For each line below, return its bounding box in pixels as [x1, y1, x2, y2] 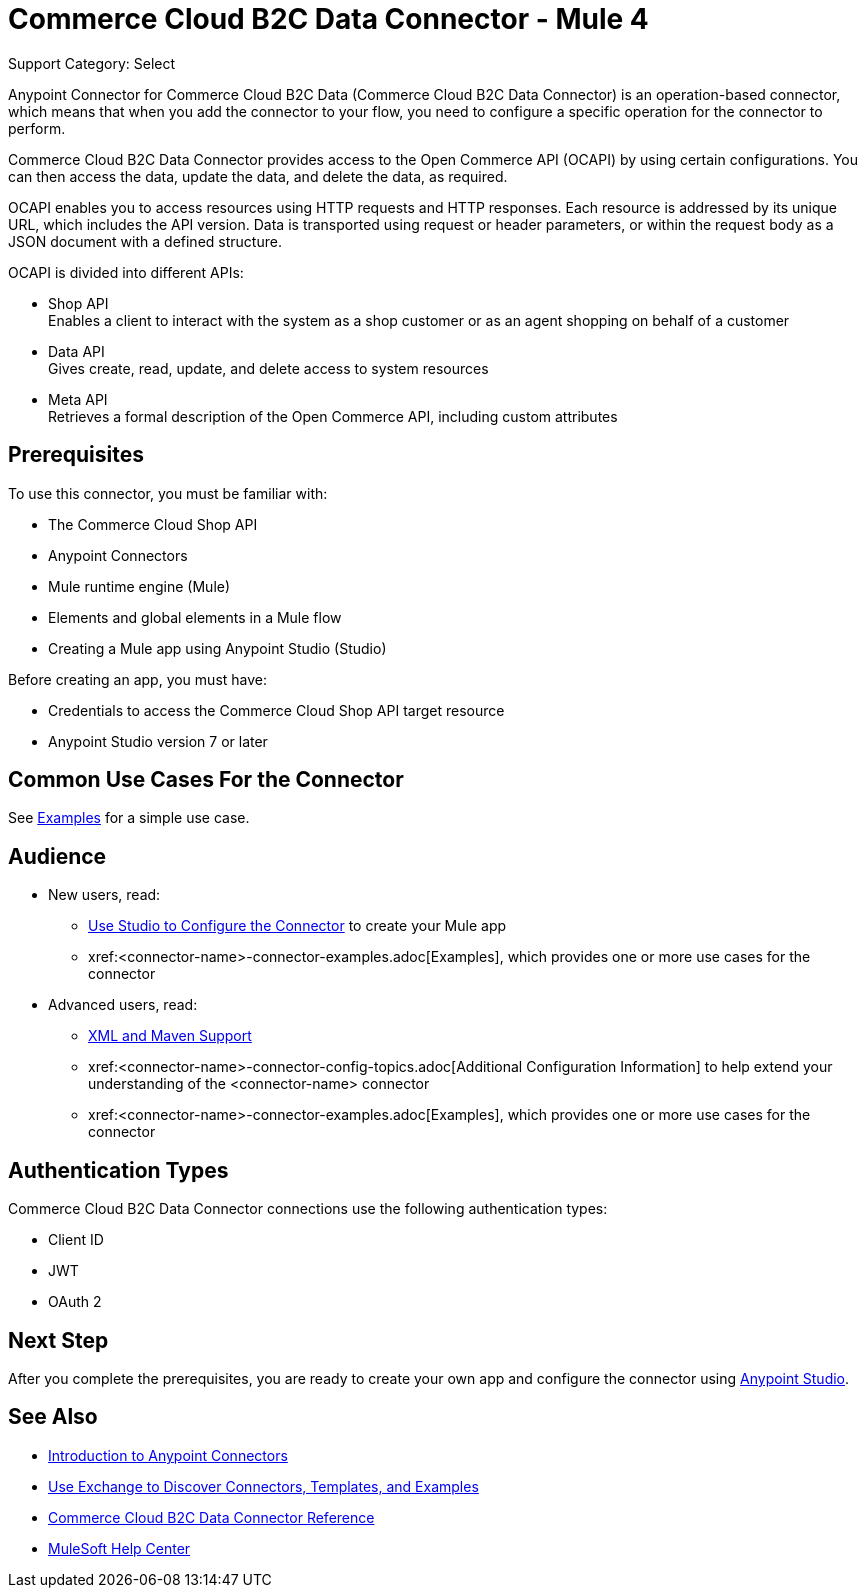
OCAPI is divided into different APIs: [8, 263, 244, 281]
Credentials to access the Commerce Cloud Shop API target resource [48, 701, 505, 719]
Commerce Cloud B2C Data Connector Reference [48, 1508, 375, 1526]
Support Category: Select [8, 54, 176, 72]
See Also [8, 1404, 98, 1430]
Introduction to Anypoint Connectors [48, 1446, 288, 1464]
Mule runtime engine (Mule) [48, 577, 231, 595]
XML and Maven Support [88, 1027, 252, 1045]
